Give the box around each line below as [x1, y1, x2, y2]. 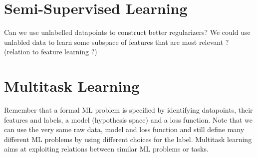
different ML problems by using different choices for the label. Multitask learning [4, 134, 252, 144]
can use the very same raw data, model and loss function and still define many [4, 124, 245, 135]
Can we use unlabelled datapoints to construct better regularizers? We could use [4, 27, 251, 37]
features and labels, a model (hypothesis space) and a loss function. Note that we [4, 114, 253, 125]
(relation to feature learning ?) [4, 46, 97, 57]
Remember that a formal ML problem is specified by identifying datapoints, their [4, 105, 253, 115]
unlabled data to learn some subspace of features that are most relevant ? [4, 36, 229, 47]
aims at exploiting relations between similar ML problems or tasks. [4, 144, 209, 154]
